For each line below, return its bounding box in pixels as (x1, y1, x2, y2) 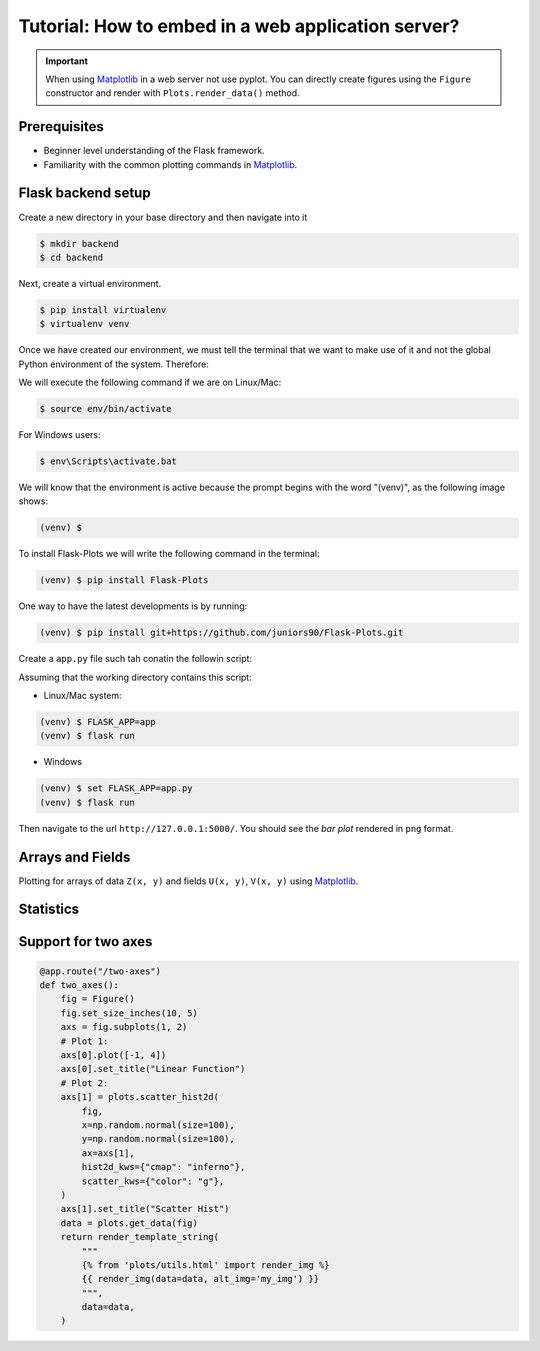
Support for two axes (18, 933, 153, 950)
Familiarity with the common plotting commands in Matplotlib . (43, 158, 298, 170)
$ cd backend (39, 251, 104, 263)
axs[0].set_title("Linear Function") (60, 1063, 246, 1075)
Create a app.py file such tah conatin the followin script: (18, 653, 253, 665)
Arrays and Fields (18, 848, 131, 865)
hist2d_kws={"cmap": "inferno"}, (81, 1161, 246, 1173)
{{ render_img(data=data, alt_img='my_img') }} (81, 1273, 320, 1285)
